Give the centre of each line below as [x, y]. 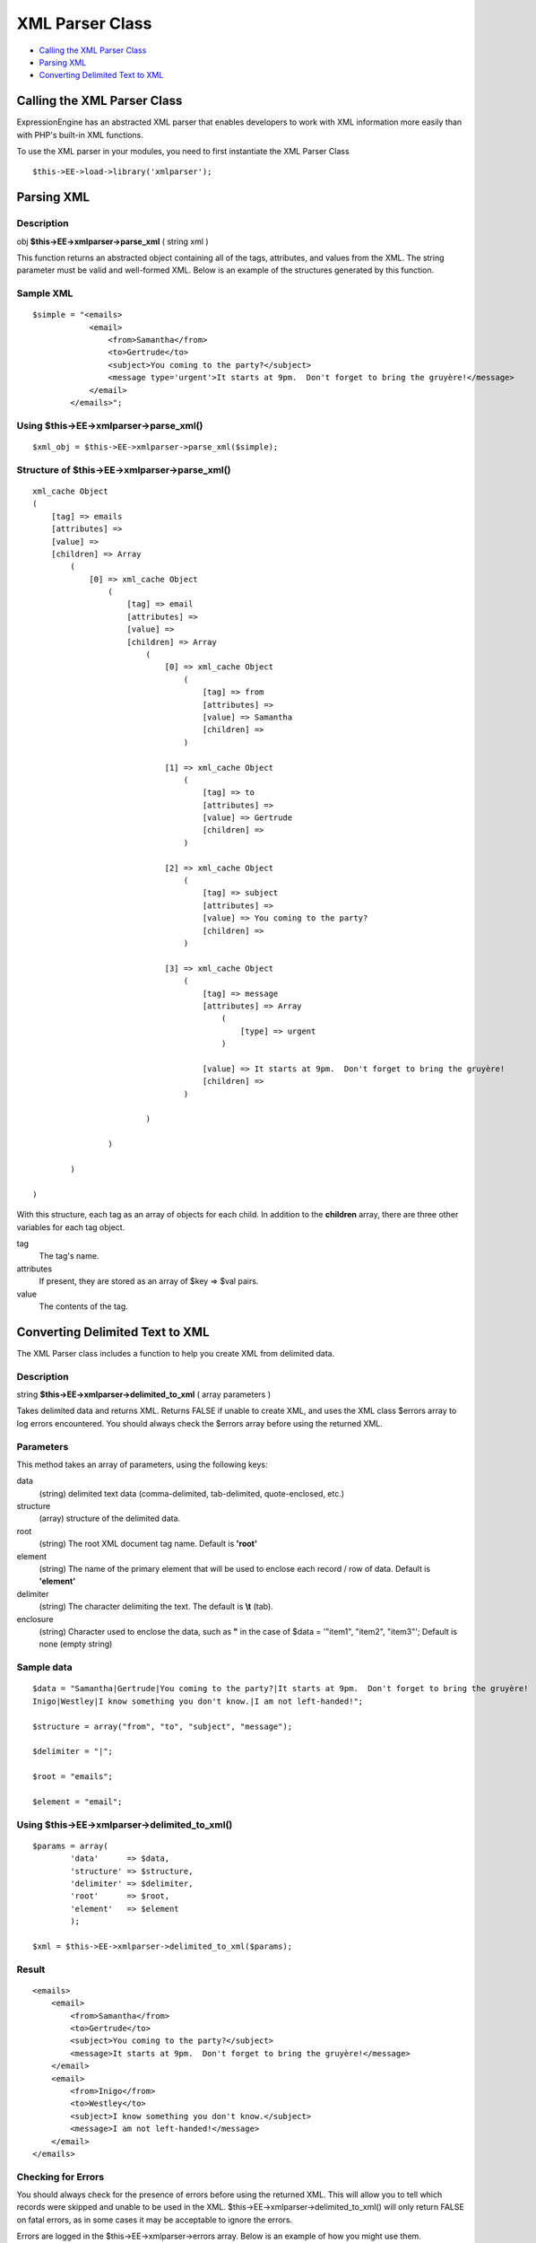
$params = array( [70, 1846]
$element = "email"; [78, 1802]
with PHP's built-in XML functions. [80, 135]
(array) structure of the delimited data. [110, 1519]
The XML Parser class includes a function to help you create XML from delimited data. [176, 1353]
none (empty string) [76, 1644]
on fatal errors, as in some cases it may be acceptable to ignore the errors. [155, 2220]
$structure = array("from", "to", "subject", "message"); [163, 1726]
